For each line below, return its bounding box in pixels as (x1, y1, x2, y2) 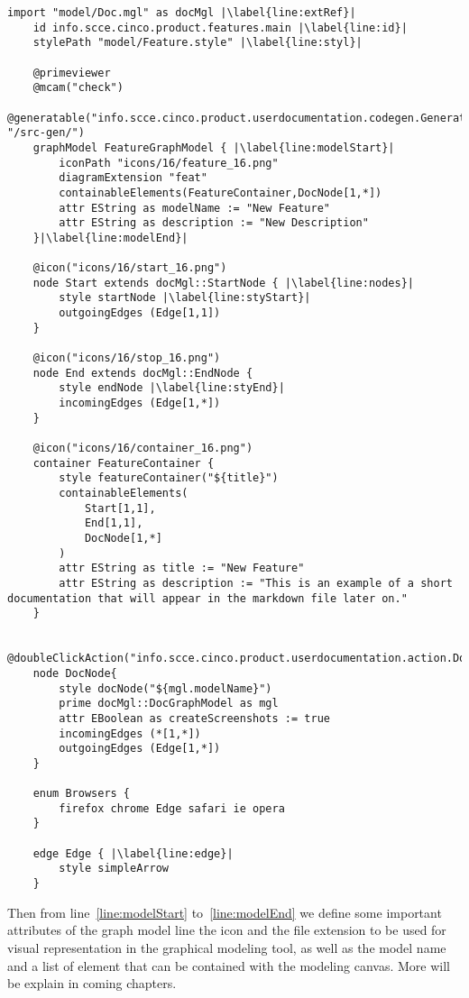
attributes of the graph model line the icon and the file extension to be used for (7, 920, 446, 939)
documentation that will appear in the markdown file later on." (7, 591, 408, 605)
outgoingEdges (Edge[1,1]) (59, 307, 221, 320)
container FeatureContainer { (32, 456, 215, 470)
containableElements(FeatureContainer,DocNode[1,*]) (59, 186, 382, 199)
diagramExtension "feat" (59, 171, 207, 185)
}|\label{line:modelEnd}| (32, 231, 189, 244)
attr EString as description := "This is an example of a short (59, 576, 453, 590)
